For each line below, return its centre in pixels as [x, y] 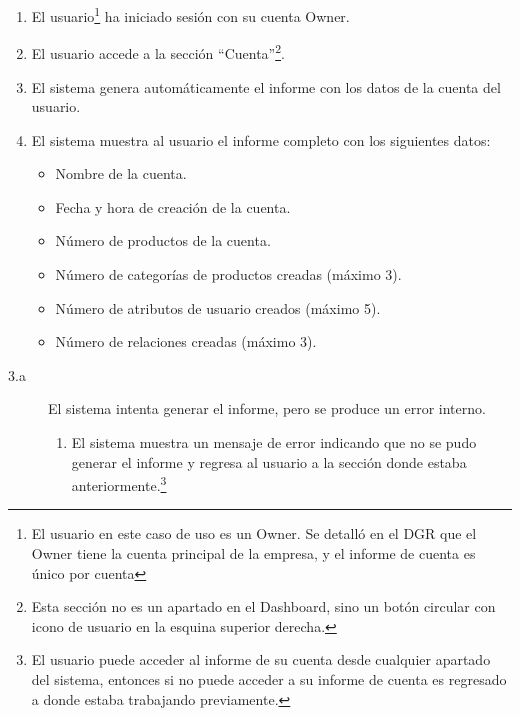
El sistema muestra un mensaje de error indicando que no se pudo [274, 442]
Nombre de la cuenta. [121, 173]
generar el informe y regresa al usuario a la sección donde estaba [269, 461]
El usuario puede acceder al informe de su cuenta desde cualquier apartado [261, 659]
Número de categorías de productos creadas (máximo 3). [228, 274]
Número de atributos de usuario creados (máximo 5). [218, 307]
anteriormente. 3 [119, 483]
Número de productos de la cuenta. [163, 240]
